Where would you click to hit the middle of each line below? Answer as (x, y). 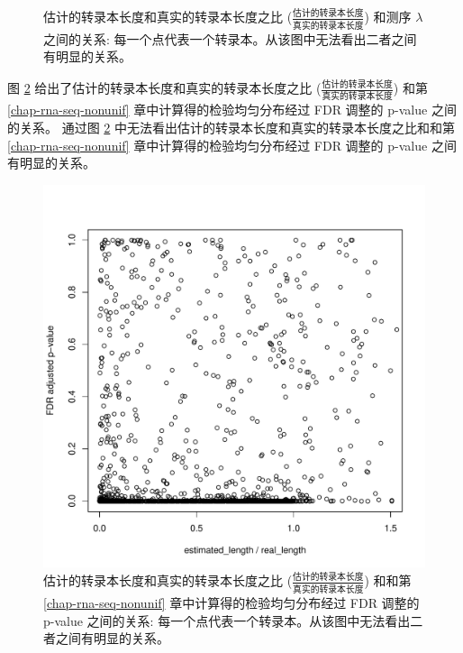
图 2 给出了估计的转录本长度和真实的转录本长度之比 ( (164, 88)
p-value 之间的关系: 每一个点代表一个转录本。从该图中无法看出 (227, 620)
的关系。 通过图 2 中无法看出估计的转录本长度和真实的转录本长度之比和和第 (231, 128)
